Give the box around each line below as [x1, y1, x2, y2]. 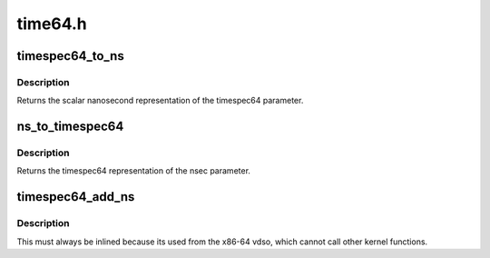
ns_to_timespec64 [16, 119, 124, 134]
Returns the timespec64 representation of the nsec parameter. [16, 165, 251, 176]
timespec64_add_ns [16, 189, 135, 204]
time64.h [16, 14, 88, 34]
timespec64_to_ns [16, 48, 124, 64]
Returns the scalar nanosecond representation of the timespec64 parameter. [16, 95, 304, 106]
